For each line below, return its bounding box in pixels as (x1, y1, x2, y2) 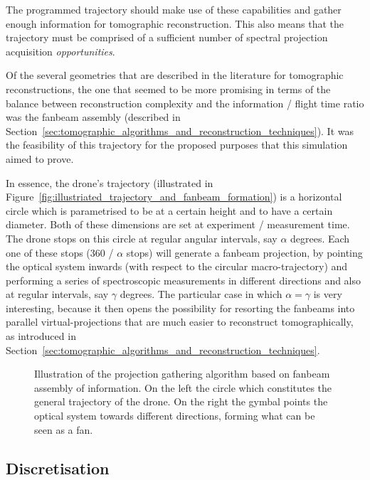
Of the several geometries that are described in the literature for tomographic (6, 68, 344, 82)
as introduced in (6, 329, 76, 343)
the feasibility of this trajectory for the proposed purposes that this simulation (6, 137, 348, 152)
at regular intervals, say (6, 287, 109, 302)
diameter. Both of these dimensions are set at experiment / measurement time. (6, 217, 350, 232)
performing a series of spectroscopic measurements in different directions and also (6, 272, 361, 287)
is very (313, 287, 342, 302)
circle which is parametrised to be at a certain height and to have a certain (6, 203, 333, 218)
